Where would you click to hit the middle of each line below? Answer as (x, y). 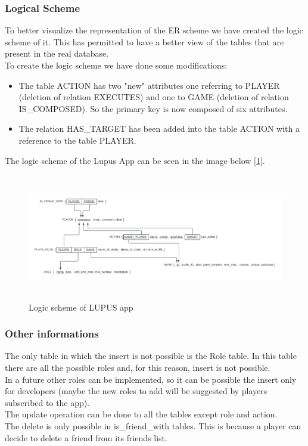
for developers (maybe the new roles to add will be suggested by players (136, 391)
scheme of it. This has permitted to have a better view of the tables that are (144, 41)
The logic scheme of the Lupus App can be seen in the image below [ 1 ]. (135, 160)
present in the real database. (57, 53)
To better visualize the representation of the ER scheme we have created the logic (154, 30)
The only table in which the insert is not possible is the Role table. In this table (151, 356)
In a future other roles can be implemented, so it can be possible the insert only (151, 379)
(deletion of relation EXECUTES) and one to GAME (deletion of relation (154, 97)
